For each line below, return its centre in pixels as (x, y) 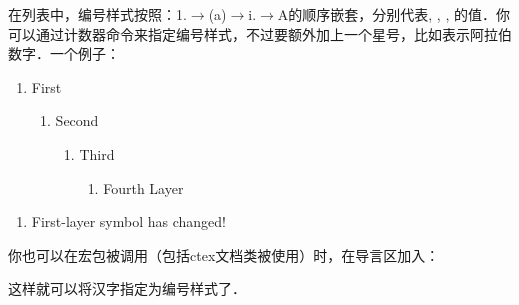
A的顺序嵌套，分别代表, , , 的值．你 (393, 14)
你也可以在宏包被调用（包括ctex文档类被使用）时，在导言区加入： (224, 254)
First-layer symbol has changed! (128, 221)
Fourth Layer (143, 187)
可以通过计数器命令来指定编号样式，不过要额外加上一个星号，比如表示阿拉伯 (260, 33)
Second (77, 120)
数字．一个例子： (64, 53)
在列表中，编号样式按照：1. (97, 14)
